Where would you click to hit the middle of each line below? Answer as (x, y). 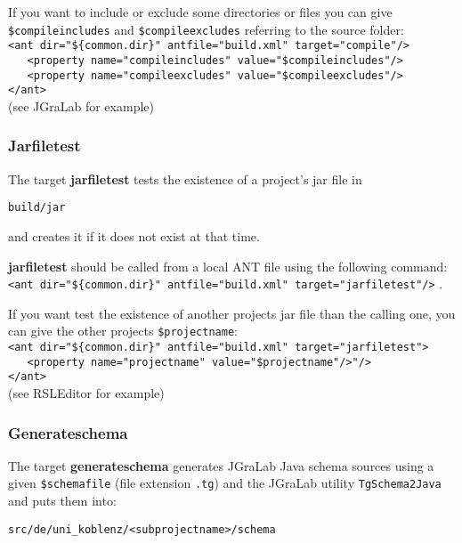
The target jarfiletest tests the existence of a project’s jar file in (185, 178)
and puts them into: (62, 501)
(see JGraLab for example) (81, 105)
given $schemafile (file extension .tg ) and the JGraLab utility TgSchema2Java (225, 483)
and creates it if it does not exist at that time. (134, 235)
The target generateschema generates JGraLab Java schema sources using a (221, 465)
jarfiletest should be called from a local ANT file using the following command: (228, 266)
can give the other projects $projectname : (123, 331)
